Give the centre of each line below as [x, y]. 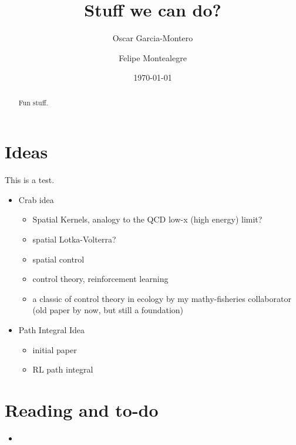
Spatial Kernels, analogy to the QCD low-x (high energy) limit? [147, 219]
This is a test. [30, 180]
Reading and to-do [82, 410]
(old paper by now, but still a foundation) [108, 310]
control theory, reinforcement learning [100, 279]
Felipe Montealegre [153, 57]
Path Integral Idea [52, 330]
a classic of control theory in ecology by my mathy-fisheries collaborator [162, 298]
